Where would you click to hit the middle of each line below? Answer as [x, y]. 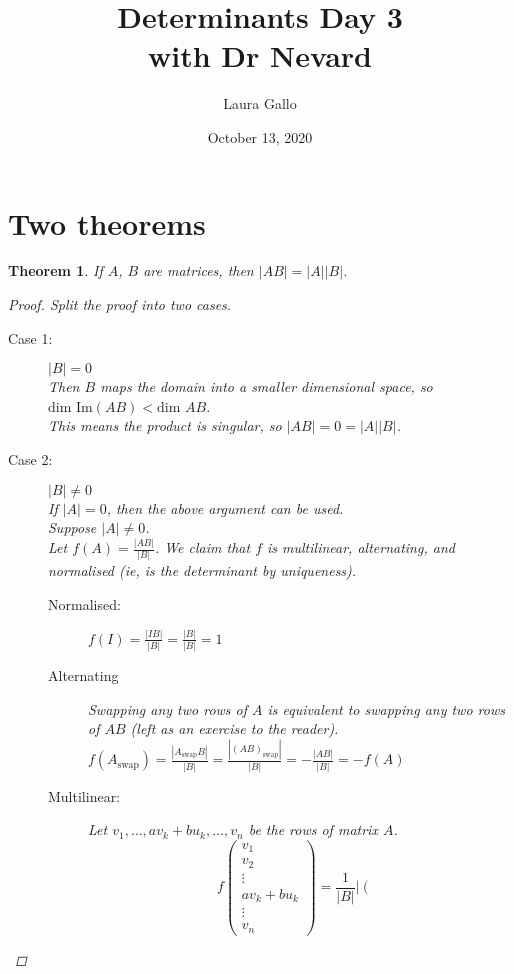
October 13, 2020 [260, 136]
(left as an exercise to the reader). [234, 728]
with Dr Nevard [259, 55]
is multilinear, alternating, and [361, 547]
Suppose [72, 527]
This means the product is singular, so [165, 425]
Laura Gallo [260, 103]
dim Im [70, 407]
